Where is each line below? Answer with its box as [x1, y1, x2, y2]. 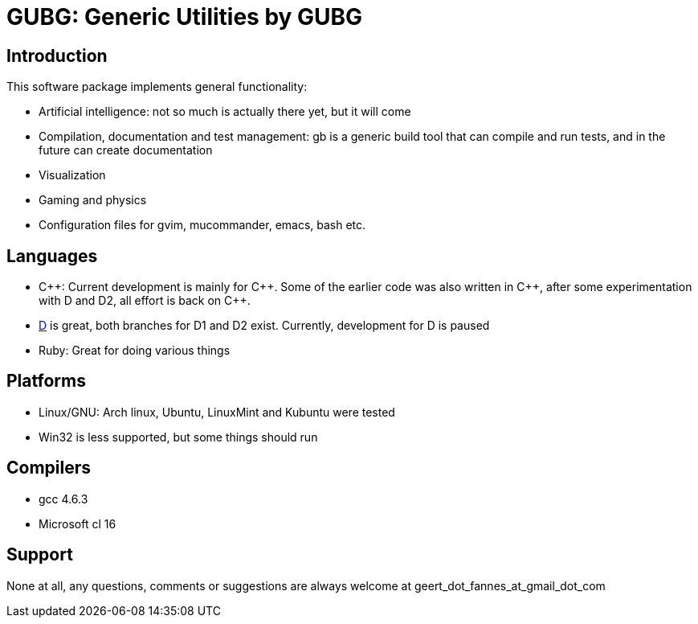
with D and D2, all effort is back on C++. [39, 294, 251, 308]
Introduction [6, 45, 108, 66]
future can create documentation [39, 143, 213, 158]
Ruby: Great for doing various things [39, 343, 231, 358]
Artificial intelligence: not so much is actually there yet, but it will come [39, 105, 411, 119]
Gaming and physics [39, 193, 147, 207]
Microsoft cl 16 [39, 516, 116, 531]
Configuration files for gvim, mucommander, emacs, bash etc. [39, 218, 366, 232]
